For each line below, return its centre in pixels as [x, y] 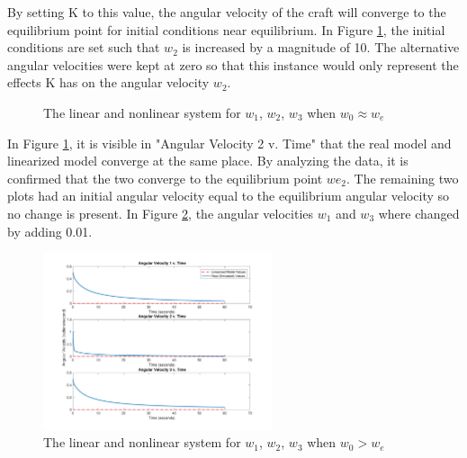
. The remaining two [403, 178]
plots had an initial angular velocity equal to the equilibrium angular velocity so [229, 196]
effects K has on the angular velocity [108, 82]
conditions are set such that [84, 47]
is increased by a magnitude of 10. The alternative [321, 47]
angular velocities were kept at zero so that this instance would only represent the [233, 64]
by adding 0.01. [50, 231]
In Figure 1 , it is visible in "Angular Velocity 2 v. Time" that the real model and [229, 143]
